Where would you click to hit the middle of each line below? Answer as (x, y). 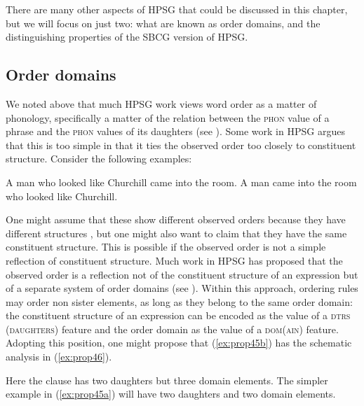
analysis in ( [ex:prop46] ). (59, 357)
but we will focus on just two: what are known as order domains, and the (163, 23)
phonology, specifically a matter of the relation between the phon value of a (168, 117)
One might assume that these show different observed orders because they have (176, 219)
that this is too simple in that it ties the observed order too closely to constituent (181, 145)
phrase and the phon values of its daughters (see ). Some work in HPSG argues (175, 131)
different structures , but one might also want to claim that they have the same (176, 233)
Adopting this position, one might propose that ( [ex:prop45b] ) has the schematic (179, 343)
